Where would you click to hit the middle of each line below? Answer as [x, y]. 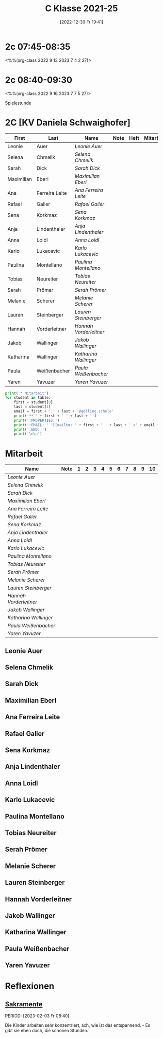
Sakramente [24, 1004]
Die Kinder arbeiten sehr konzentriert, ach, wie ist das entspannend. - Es [78, 1025]
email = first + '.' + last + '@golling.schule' [64, 411]
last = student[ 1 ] [32, 407]
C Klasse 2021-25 [81, 9]
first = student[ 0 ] [33, 402]
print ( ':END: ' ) [30, 429]
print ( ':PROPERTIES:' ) [37, 420]
